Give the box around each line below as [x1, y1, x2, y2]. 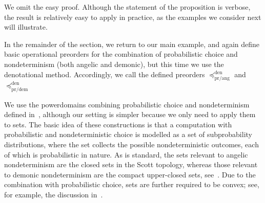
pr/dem [11, 86, 28, 92]
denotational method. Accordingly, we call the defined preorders [4, 69, 205, 79]
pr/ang [214, 76, 230, 81]
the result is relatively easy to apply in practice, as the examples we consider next [4, 11, 261, 22]
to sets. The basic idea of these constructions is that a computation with [4, 119, 232, 129]
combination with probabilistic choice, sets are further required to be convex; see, [4, 179, 259, 190]
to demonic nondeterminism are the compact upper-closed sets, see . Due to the [4, 169, 256, 179]
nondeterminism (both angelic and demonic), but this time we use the [4, 58, 224, 69]
